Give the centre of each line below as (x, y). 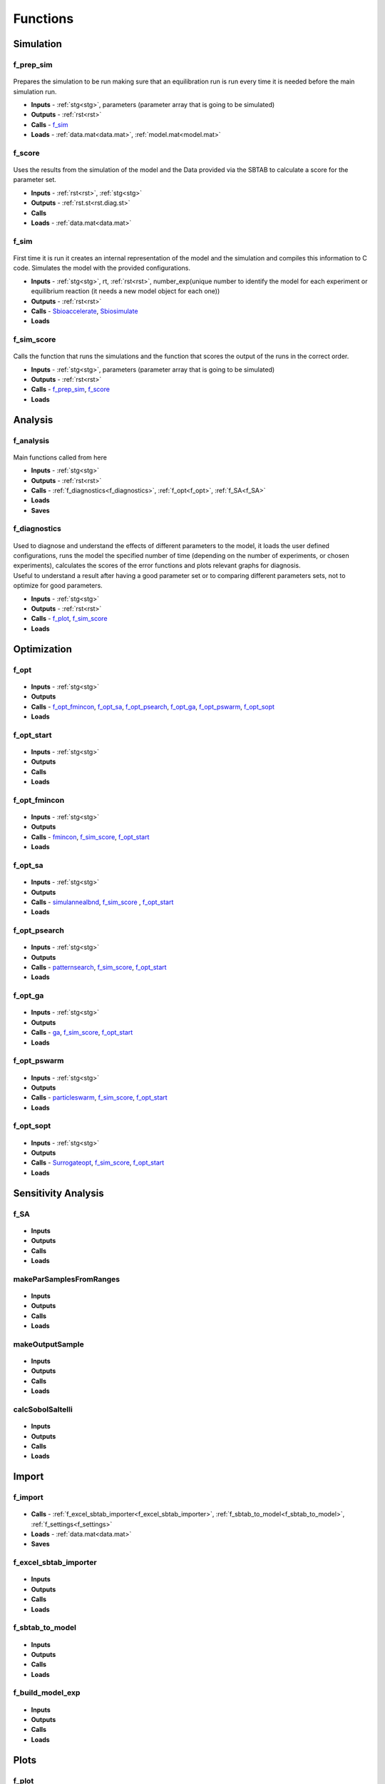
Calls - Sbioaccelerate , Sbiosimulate (84, 311)
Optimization (43, 649)
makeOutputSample (49, 1344)
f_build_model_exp (47, 1693)
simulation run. (35, 91)
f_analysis (31, 440)
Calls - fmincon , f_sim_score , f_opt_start (90, 837)
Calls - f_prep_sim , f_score (71, 390)
